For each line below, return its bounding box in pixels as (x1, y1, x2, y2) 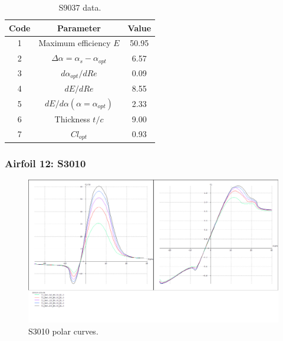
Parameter (57, 21, 101, 34)
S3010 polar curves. (28, 324, 98, 337)
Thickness (54, 112, 90, 125)
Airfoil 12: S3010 (5, 155, 86, 170)
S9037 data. (58, 1, 101, 13)
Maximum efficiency (38, 37, 111, 49)
